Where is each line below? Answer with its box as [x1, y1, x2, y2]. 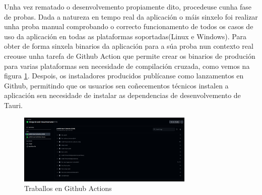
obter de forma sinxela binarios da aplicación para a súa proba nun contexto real [4, 41, 253, 51]
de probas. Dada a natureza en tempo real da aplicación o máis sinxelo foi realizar [4, 11, 258, 22]
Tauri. [4, 100, 23, 110]
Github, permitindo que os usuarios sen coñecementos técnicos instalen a [4, 80, 229, 90]
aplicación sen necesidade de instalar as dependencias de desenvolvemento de [4, 90, 241, 101]
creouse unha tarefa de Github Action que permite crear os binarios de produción [4, 50, 255, 61]
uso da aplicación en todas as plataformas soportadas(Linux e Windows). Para [4, 31, 246, 41]
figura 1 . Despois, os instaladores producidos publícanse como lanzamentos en [4, 70, 244, 81]
